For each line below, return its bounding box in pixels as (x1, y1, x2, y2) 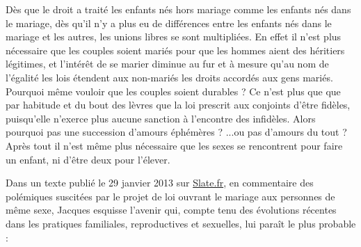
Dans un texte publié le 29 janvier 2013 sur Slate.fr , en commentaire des (6, 175, 314, 190)
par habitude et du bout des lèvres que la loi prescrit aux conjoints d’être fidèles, (6, 97, 351, 112)
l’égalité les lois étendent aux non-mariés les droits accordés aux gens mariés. (6, 70, 333, 84)
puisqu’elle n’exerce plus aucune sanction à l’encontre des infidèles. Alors (6, 111, 316, 125)
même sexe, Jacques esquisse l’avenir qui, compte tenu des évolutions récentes (6, 202, 337, 217)
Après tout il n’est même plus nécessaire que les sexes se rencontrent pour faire (6, 138, 343, 152)
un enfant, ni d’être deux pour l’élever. (6, 152, 170, 166)
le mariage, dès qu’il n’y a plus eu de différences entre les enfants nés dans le (6, 15, 332, 30)
